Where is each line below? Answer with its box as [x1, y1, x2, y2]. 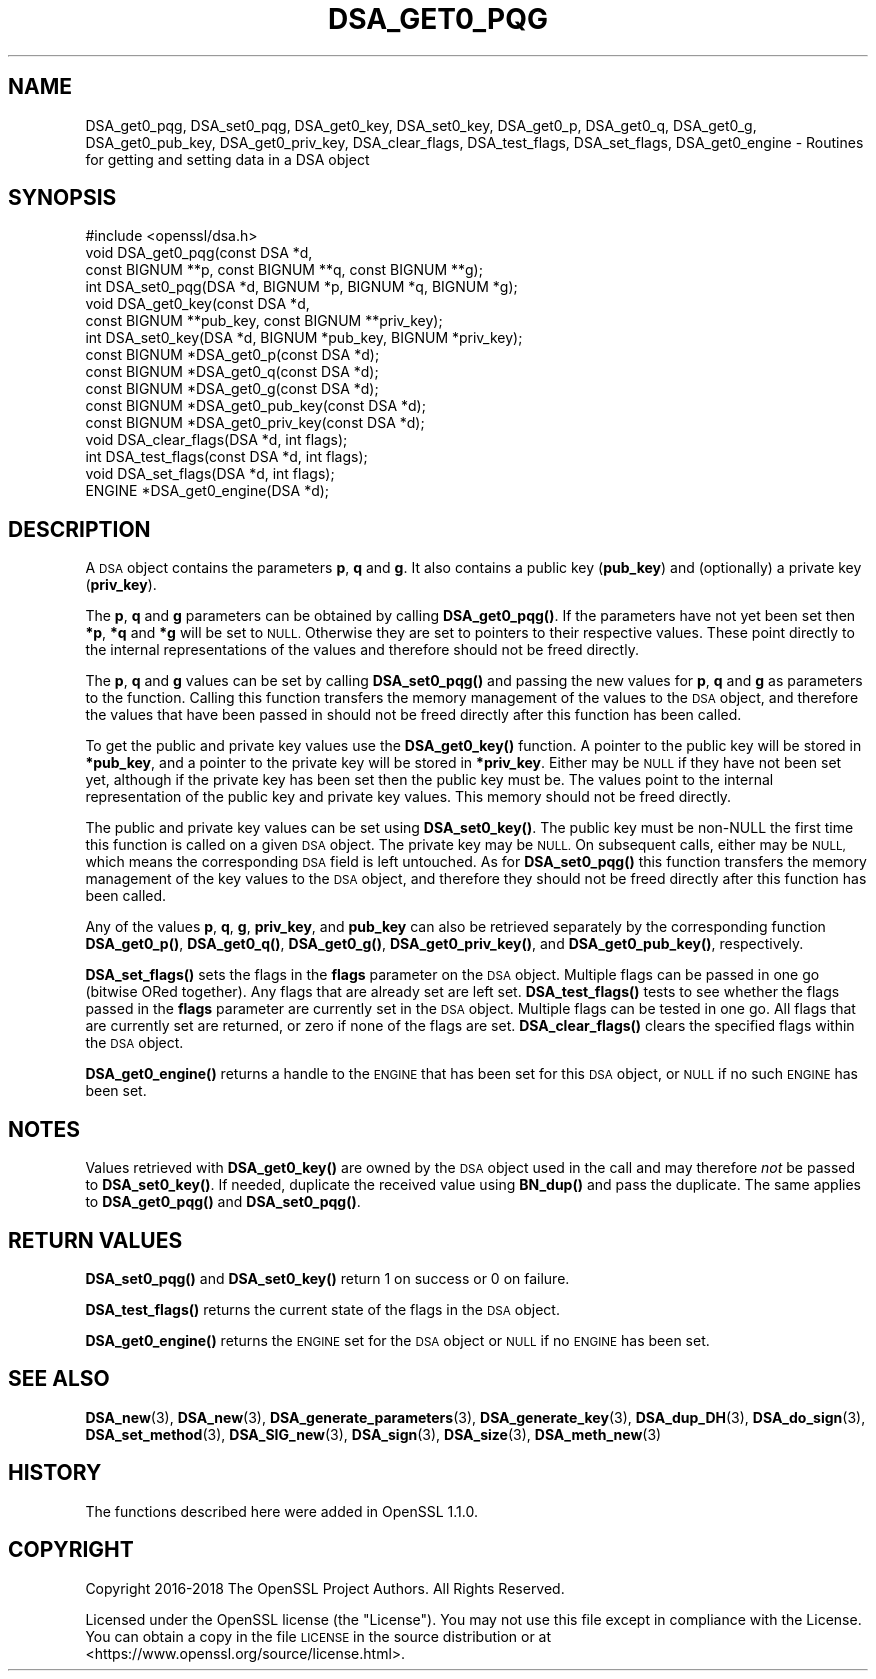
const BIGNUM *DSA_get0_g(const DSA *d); [85, 380, 379, 398]
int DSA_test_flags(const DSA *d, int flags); [85, 448, 368, 466]
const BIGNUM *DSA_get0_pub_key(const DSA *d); [85, 397, 426, 415]
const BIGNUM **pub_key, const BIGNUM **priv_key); [85, 312, 443, 330]
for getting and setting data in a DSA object [85, 150, 370, 168]
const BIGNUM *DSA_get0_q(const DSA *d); [85, 363, 379, 381]
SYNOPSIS [8, 185, 117, 211]
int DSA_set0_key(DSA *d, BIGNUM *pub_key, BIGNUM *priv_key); [85, 329, 523, 347]
